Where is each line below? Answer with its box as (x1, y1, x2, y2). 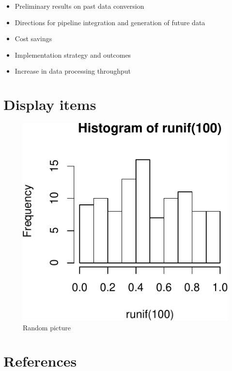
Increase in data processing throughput (15, 66, 131, 76)
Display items (3, 94, 96, 114)
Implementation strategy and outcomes (15, 49, 131, 60)
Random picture (23, 322, 71, 332)
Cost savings (15, 33, 52, 44)
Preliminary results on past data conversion (15, 1, 144, 11)
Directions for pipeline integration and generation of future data (15, 17, 205, 27)
